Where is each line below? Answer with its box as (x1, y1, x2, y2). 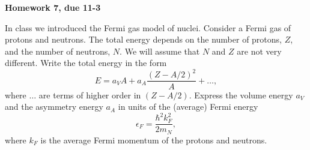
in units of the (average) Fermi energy (118, 100, 258, 113)
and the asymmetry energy (5, 100, 103, 113)
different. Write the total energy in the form (5, 56, 167, 69)
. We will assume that (120, 44, 200, 57)
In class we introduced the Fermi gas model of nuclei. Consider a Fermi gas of (5, 21, 291, 34)
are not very (237, 44, 282, 57)
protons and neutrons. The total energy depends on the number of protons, (5, 33, 282, 46)
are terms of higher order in (38, 88, 141, 101)
